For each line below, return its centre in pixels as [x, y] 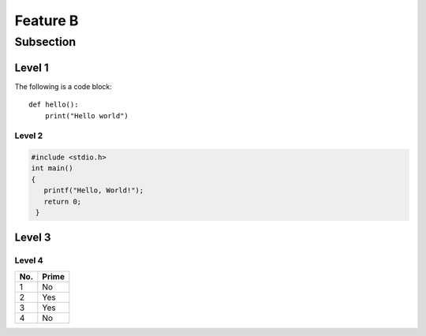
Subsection [45, 42]
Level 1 [32, 67]
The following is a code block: [63, 86]
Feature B [47, 21]
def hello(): [54, 105]
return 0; [63, 202]
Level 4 [29, 260]
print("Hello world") [87, 116]
